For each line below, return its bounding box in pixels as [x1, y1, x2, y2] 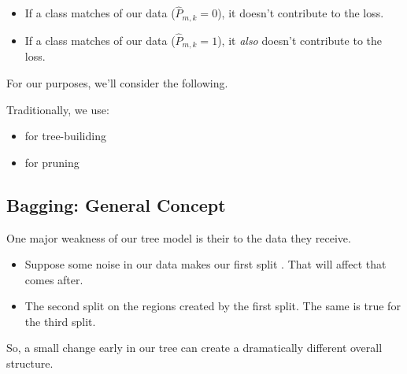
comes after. [24, 271, 83, 287]
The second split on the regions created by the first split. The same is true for [24, 298, 401, 314]
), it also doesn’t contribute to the [217, 31, 382, 48]
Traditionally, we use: [6, 101, 109, 117]
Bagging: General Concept [6, 192, 226, 217]
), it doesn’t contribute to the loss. [217, 5, 384, 21]
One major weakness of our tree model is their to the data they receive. [6, 229, 351, 246]
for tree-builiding [24, 128, 106, 144]
